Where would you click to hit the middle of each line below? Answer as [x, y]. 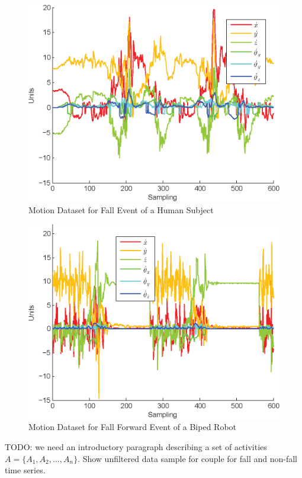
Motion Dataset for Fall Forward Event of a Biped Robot [133, 427]
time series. [25, 470]
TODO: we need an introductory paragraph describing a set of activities [136, 446]
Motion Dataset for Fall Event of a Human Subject [121, 209]
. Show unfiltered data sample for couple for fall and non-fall [187, 458]
